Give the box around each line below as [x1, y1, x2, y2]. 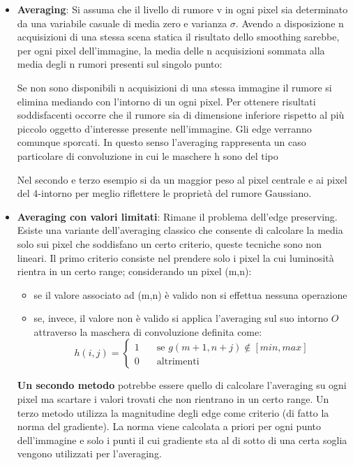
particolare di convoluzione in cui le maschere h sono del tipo [17, 148, 278, 163]
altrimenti [156, 357, 200, 367]
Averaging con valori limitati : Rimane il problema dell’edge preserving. [17, 209, 338, 223]
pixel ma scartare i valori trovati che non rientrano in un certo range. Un [17, 392, 329, 406]
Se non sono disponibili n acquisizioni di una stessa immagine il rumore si [17, 80, 332, 94]
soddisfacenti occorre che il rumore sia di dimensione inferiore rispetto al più [17, 108, 345, 122]
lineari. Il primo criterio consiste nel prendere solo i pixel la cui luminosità [17, 250, 334, 265]
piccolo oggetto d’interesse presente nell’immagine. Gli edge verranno [17, 121, 312, 135]
